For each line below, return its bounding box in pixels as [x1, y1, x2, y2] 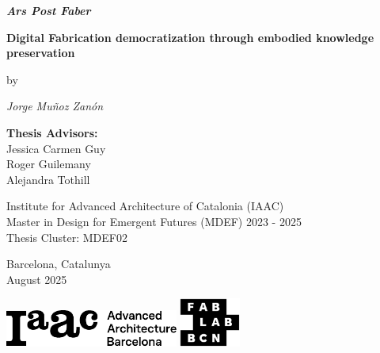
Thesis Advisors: [6, 124, 98, 140]
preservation [6, 44, 75, 61]
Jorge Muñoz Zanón [6, 98, 104, 114]
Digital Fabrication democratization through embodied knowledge [6, 29, 374, 45]
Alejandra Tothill [6, 171, 90, 187]
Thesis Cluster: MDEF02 [6, 228, 127, 245]
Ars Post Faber [6, 2, 91, 18]
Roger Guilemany [6, 155, 91, 172]
